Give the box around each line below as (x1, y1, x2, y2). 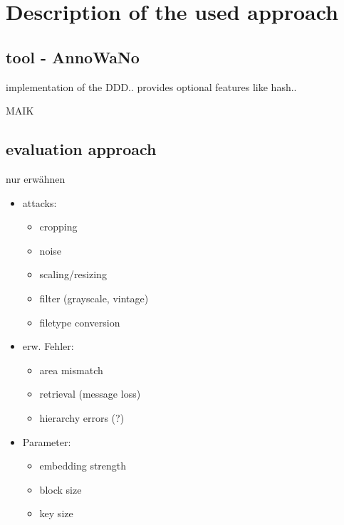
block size (39, 482, 82, 497)
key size (39, 506, 73, 521)
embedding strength (39, 458, 127, 473)
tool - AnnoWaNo (6, 46, 140, 68)
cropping (39, 219, 78, 234)
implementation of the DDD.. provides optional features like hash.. (6, 79, 297, 94)
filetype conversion (39, 314, 120, 329)
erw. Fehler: (22, 339, 74, 354)
